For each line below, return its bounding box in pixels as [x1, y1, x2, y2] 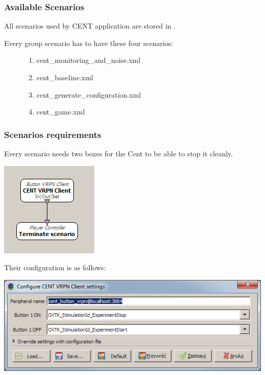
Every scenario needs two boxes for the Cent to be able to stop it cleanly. [4, 148, 233, 158]
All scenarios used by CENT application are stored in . [4, 20, 176, 31]
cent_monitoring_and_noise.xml [36, 55, 141, 65]
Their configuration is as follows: [4, 262, 106, 273]
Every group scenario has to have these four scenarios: [4, 37, 173, 48]
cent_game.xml [36, 106, 85, 117]
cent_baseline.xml [36, 72, 93, 82]
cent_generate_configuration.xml [36, 89, 141, 100]
